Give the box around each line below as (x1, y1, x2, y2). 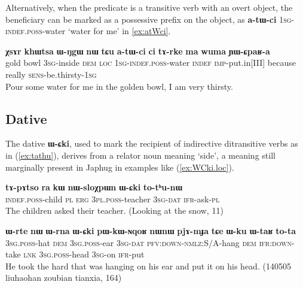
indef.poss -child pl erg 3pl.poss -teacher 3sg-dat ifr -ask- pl (5, 192, 220, 205)
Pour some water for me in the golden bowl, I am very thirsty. (5, 80, 233, 92)
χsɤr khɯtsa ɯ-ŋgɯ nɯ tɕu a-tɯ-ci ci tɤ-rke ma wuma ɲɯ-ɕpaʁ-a (5, 44, 270, 57)
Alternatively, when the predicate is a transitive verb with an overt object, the (5, 1, 293, 13)
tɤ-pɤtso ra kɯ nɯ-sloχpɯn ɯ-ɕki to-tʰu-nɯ (5, 181, 183, 193)
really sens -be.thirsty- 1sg (5, 68, 97, 80)
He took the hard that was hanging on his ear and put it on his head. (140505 (5, 259, 291, 272)
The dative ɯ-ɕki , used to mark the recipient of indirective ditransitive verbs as (5, 137, 298, 150)
